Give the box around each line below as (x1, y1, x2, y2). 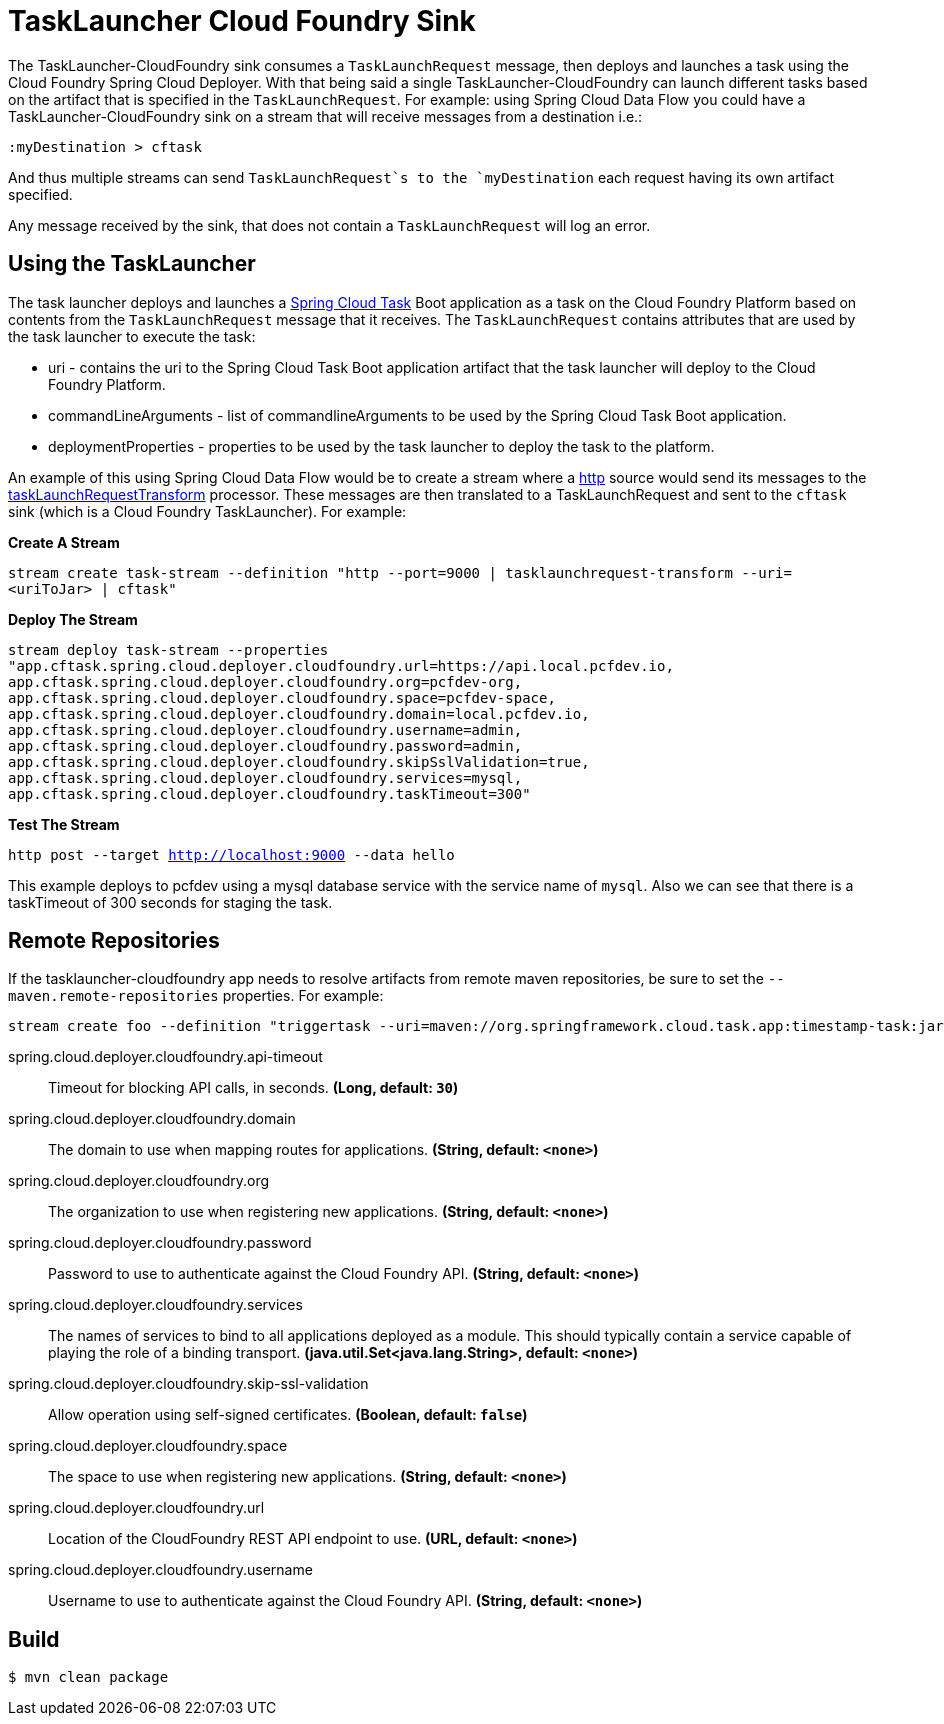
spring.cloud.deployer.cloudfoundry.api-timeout (8, 1048, 323, 1066)
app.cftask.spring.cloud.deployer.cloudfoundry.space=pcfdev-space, (8, 689, 556, 706)
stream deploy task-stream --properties (8, 641, 329, 658)
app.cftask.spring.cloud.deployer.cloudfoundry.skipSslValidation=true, (8, 753, 590, 770)
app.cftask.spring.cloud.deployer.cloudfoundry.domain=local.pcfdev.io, (8, 705, 590, 722)
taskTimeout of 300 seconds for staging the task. (8, 893, 333, 911)
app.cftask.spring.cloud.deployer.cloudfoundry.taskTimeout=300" (8, 785, 531, 802)
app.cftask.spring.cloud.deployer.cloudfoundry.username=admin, (8, 721, 523, 738)
